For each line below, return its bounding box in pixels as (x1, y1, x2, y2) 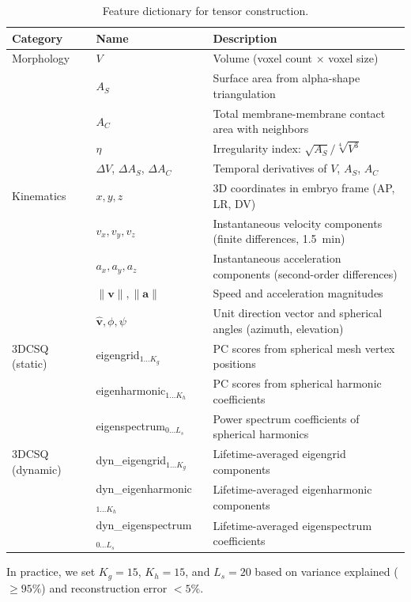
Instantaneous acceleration (213, 250, 341, 266)
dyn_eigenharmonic (96, 480, 192, 497)
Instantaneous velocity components (213, 214, 383, 231)
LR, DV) (213, 195, 256, 211)
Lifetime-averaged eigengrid (213, 445, 346, 462)
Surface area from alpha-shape (213, 70, 360, 86)
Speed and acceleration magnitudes (213, 285, 383, 301)
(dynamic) (12, 460, 62, 477)
